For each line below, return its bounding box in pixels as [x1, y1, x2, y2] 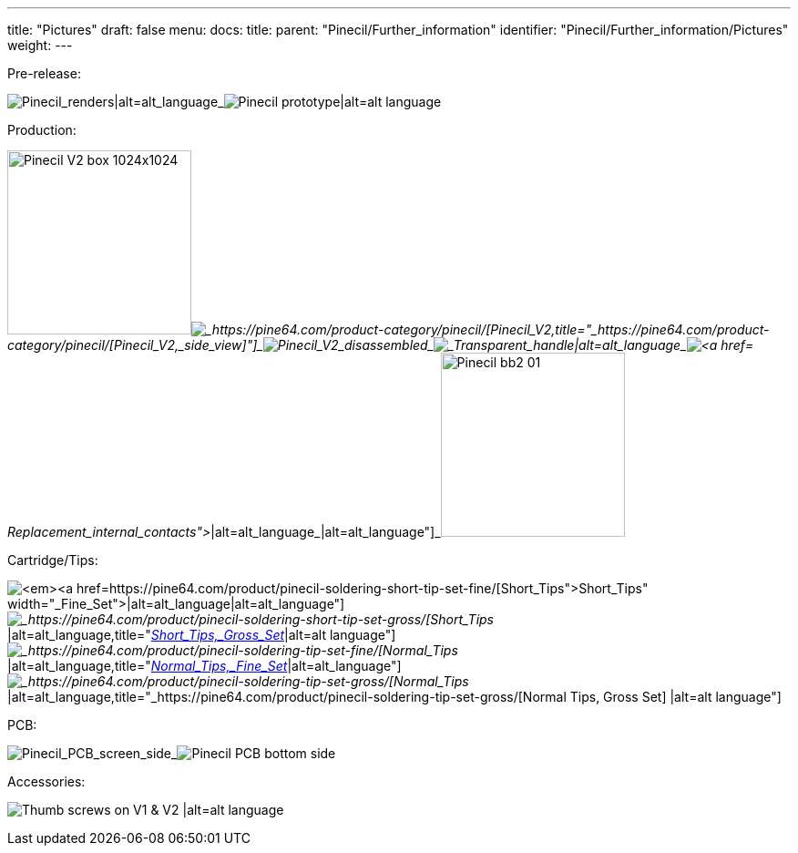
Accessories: [7, 774, 86, 789]
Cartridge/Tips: [7, 552, 98, 568]
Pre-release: [7, 66, 81, 81]
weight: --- [7, 37, 73, 53]
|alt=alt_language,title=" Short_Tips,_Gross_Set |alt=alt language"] [7, 627, 396, 642]
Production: [7, 122, 77, 138]
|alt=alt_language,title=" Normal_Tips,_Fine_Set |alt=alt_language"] [7, 658, 402, 673]
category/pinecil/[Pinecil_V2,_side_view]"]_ [7, 337, 263, 353]
